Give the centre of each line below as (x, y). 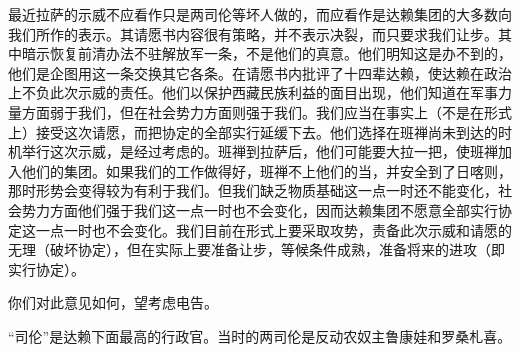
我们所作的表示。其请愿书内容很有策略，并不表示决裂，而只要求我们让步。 (253, 33)
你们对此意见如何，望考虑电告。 (113, 302)
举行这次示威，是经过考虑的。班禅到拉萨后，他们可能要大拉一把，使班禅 (259, 151)
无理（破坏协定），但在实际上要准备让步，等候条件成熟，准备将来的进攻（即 (256, 249)
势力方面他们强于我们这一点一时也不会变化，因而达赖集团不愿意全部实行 (259, 209)
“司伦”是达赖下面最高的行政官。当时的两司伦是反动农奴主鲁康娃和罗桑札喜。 (260, 335)
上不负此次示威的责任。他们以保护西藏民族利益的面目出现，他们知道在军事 (253, 92)
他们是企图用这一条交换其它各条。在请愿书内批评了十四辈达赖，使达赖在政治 (260, 72)
